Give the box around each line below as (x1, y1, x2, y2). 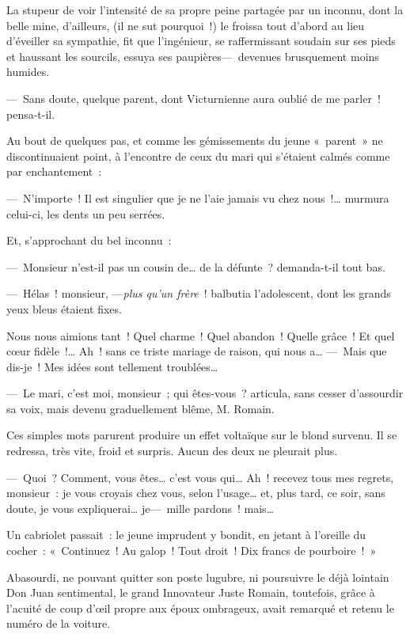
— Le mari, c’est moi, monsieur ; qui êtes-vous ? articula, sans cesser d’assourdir (6, 385, 404, 401)
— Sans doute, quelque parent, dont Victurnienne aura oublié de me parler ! (6, 89, 381, 106)
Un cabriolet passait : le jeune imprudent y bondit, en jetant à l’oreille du (6, 526, 366, 543)
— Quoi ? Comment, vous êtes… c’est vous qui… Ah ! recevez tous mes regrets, (6, 469, 394, 485)
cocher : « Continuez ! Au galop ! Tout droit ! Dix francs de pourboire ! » (6, 542, 377, 559)
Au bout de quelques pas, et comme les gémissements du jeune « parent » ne (6, 132, 383, 149)
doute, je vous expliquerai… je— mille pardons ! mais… (6, 499, 274, 516)
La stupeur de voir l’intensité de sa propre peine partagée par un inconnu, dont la (6, 2, 404, 17)
